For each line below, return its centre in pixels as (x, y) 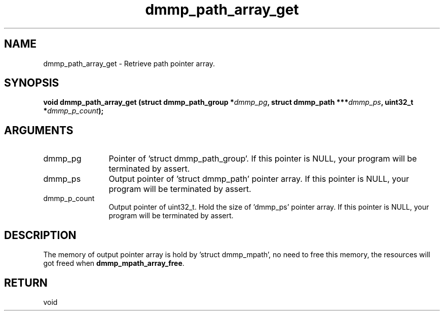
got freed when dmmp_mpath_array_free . (114, 263)
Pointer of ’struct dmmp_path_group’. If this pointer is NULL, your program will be (263, 159)
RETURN (26, 283)
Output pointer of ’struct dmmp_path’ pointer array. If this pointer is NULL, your (259, 179)
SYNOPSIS (32, 83)
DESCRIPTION (40, 235)
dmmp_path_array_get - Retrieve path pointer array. (129, 63)
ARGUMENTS (39, 130)
